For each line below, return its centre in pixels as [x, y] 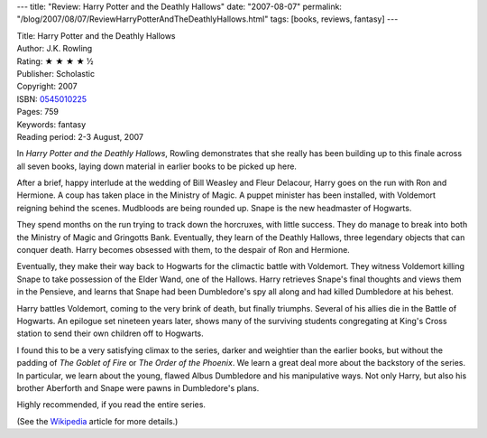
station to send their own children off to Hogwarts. [110, 333]
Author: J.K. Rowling [55, 49]
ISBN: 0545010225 [52, 98]
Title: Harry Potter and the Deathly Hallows [96, 35]
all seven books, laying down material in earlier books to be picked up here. [157, 166]
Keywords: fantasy [51, 124]
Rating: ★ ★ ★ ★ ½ [55, 61]
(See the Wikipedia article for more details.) [97, 421]
